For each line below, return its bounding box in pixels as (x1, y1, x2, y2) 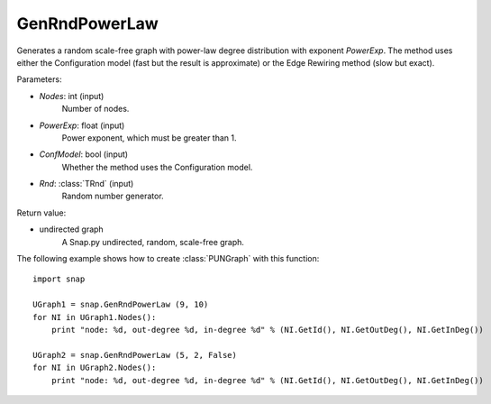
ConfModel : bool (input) (39, 149, 129, 160)
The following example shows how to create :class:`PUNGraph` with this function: (16, 253, 320, 264)
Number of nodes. (61, 104, 130, 115)
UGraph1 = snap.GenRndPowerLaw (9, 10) (32, 299, 209, 310)
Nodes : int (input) (39, 90, 105, 101)
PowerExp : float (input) (39, 120, 125, 131)
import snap (32, 274, 86, 284)
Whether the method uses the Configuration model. (61, 161, 253, 172)
